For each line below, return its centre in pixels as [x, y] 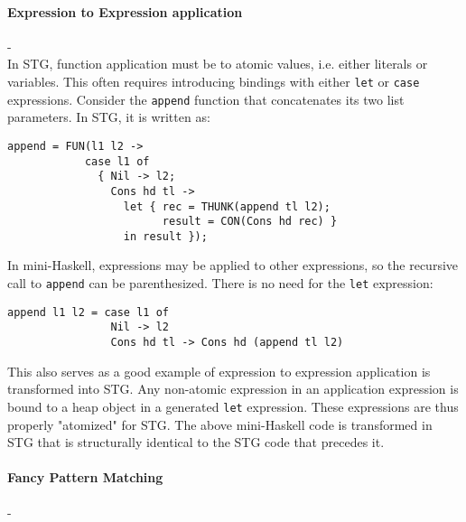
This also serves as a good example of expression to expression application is [219, 371]
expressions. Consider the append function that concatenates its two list [206, 99]
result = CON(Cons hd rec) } [250, 222]
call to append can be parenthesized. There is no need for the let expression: [220, 283]
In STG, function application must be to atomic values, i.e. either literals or [218, 64]
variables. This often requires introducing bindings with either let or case [214, 81]
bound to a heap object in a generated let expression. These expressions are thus [233, 406]
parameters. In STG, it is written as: [109, 117]
